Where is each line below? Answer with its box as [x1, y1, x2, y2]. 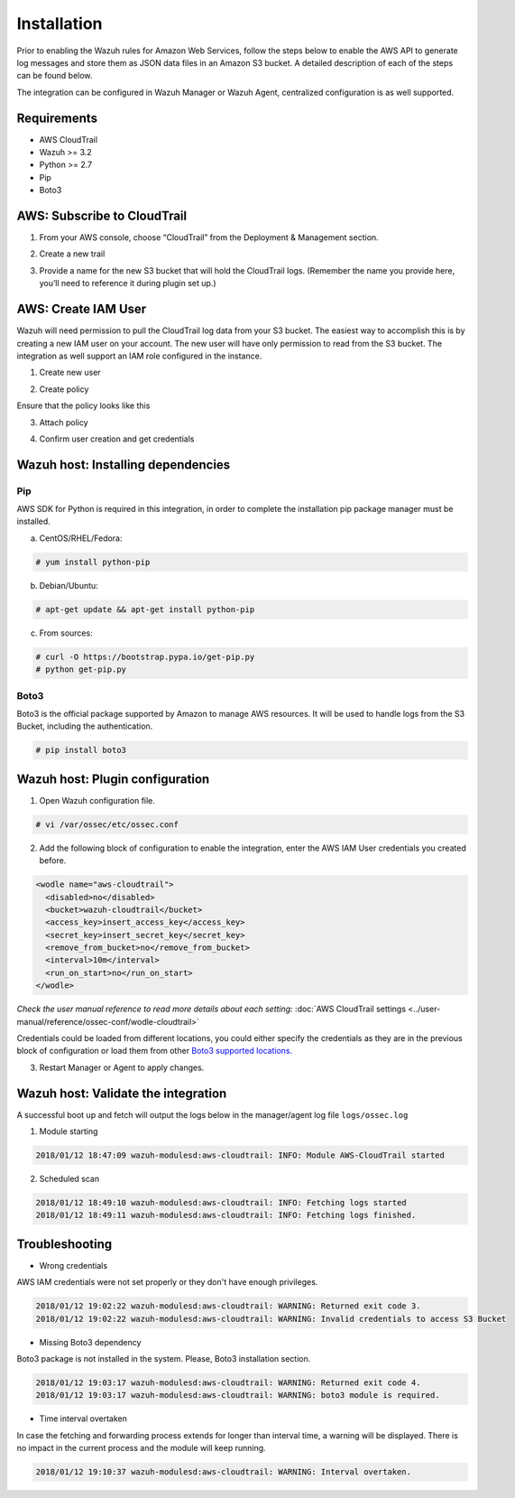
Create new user [39, 367, 101, 378]
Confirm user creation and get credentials [39, 433, 195, 444]
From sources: [39, 628, 94, 638]
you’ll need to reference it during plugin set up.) [39, 278, 216, 289]
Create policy [39, 384, 89, 395]
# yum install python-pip [35, 556, 151, 567]
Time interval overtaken [39, 1413, 128, 1424]
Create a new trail [39, 248, 106, 259]
